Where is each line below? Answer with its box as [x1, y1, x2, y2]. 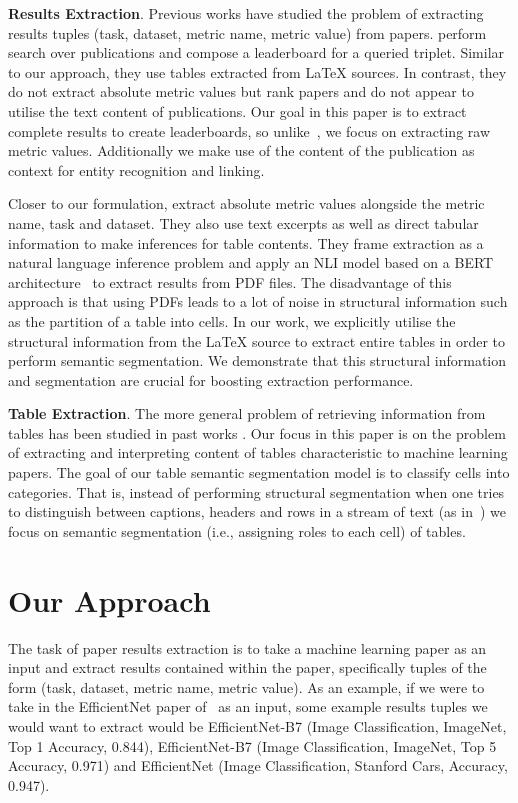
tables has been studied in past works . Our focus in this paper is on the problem [8, 422, 506, 443]
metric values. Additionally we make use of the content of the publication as [8, 140, 475, 161]
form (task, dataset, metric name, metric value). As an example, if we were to [8, 676, 485, 697]
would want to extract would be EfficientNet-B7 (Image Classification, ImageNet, [8, 715, 507, 736]
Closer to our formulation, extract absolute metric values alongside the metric [8, 193, 485, 214]
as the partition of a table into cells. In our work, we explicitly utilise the [8, 310, 456, 331]
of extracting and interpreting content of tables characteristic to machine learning [8, 442, 508, 463]
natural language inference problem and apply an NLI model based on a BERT [8, 252, 494, 273]
